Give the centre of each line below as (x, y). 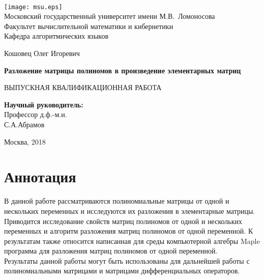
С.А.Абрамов (24, 124)
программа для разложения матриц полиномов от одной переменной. (111, 251)
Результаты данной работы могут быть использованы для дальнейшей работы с (127, 260)
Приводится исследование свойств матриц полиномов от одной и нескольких (123, 221)
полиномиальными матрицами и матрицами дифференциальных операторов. (122, 271)
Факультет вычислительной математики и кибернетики (89, 26)
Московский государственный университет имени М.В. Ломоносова (110, 16)
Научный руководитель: (44, 104)
